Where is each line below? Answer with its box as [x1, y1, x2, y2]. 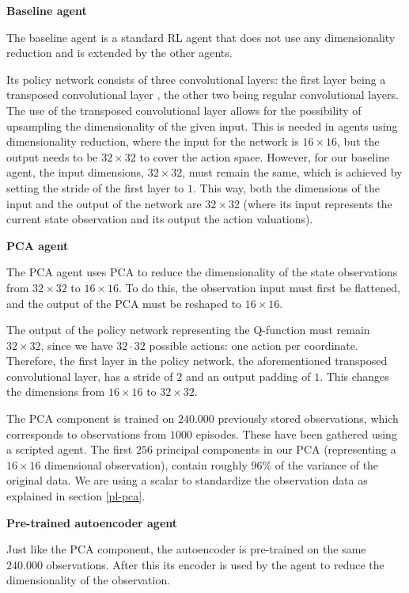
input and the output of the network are [6, 195, 202, 211]
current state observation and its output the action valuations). [6, 211, 313, 227]
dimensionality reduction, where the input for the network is [6, 133, 299, 150]
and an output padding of [185, 367, 311, 384]
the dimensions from [6, 383, 105, 400]
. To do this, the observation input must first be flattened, [119, 279, 400, 295]
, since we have [40, 336, 113, 353]
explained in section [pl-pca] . [6, 488, 146, 504]
